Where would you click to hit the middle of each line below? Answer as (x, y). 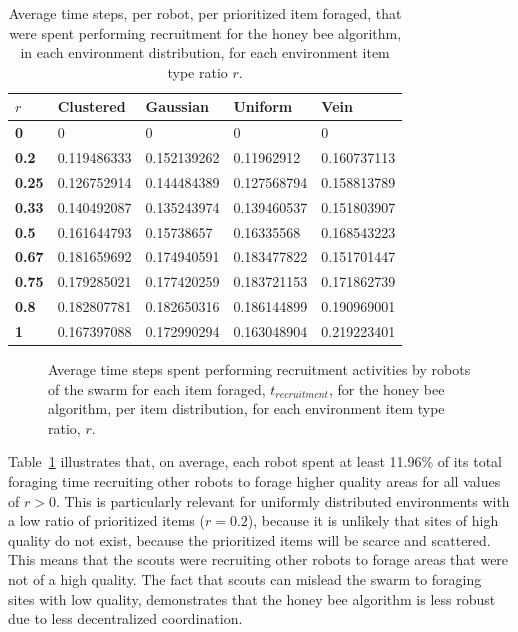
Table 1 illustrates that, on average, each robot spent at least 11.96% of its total (255, 461)
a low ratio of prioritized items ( (106, 520)
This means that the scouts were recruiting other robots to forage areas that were (258, 559)
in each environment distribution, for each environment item (205, 52)
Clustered (91, 106)
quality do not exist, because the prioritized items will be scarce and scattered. (249, 539)
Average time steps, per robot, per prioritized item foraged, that (205, 13)
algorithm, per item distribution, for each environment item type (246, 408)
